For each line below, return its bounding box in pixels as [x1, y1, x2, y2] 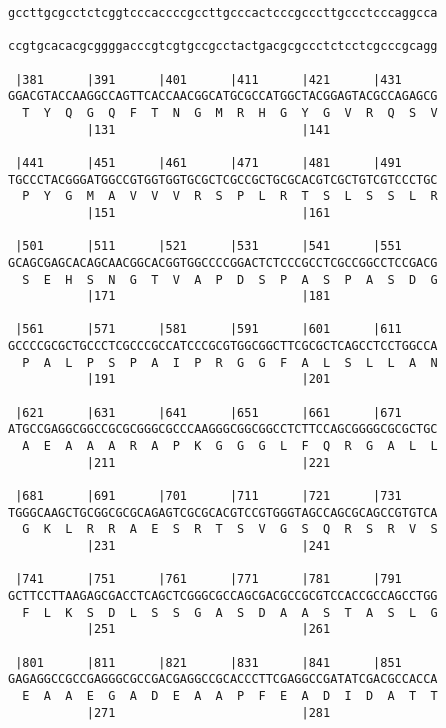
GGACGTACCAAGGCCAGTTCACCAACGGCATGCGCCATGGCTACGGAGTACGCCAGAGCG [8, 89, 438, 104]
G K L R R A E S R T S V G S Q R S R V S [22, 522, 438, 537]
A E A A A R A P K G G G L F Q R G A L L [22, 439, 438, 454]
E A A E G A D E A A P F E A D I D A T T [22, 688, 438, 703]
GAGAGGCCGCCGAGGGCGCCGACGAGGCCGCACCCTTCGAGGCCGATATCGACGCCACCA [8, 672, 438, 687]
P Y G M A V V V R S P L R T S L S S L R [22, 189, 438, 204]
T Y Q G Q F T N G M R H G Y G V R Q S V [22, 105, 438, 120]
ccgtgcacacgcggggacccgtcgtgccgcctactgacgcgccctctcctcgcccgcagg [8, 39, 438, 54]
